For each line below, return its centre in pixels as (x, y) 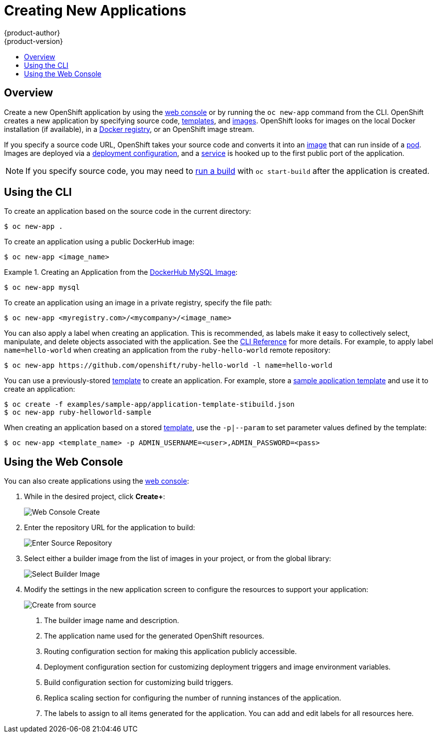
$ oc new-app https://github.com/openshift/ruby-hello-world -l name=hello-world (168, 366)
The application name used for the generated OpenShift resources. (154, 636)
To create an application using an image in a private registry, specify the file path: (138, 303)
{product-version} (34, 41)
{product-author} (32, 32)
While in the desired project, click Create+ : (95, 497)
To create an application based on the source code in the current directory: (128, 211)
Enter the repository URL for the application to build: (110, 528)
